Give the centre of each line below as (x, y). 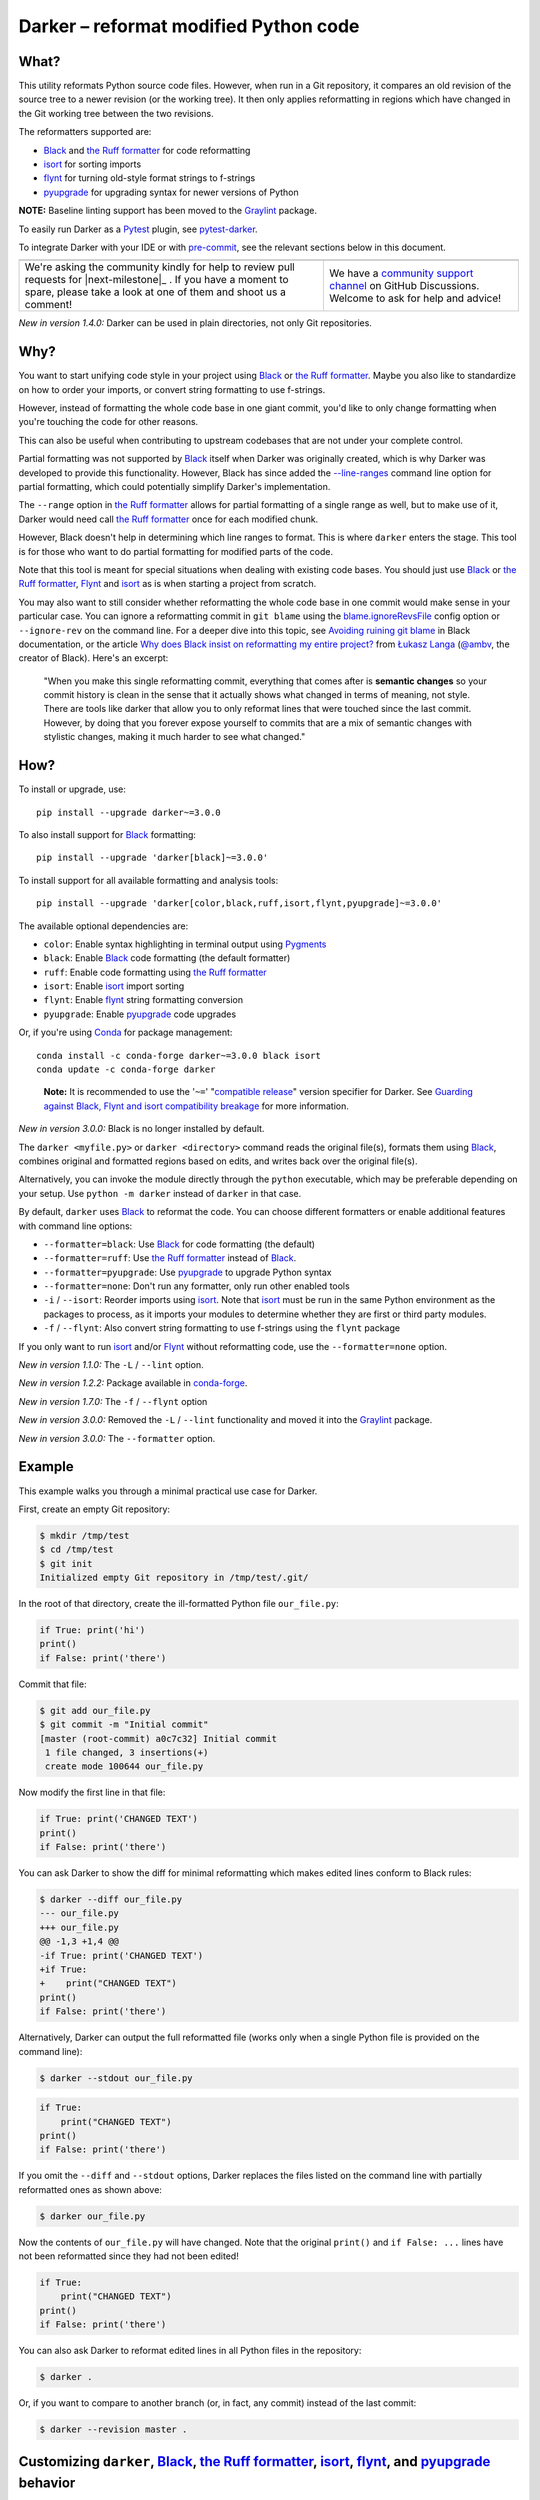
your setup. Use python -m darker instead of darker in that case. (160, 1193)
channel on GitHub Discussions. (404, 286)
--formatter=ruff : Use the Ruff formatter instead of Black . (170, 1258)
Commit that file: (52, 1684)
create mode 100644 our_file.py (124, 1766)
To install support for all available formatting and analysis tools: (148, 880)
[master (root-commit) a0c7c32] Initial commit (158, 1738)
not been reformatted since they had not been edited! (128, 2256)
